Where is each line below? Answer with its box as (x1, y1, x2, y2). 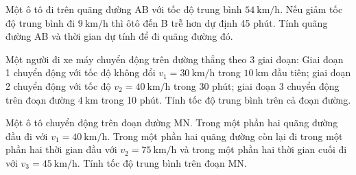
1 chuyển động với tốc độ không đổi (5, 65, 156, 80)
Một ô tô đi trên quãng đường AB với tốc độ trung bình (5, 2, 242, 16)
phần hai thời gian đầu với (5, 142, 117, 156)
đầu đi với (5, 128, 48, 143)
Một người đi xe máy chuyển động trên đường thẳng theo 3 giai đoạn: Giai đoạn (5, 51, 344, 66)
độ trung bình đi (5, 15, 75, 30)
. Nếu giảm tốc (280, 2, 343, 16)
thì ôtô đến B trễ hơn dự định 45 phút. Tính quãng (111, 15, 328, 30)
